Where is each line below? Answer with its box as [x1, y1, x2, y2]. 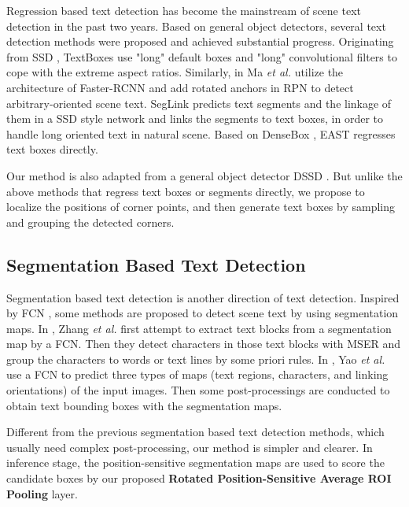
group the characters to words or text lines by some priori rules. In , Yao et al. [6, 350, 385, 367]
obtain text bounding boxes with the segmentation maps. [6, 397, 282, 413]
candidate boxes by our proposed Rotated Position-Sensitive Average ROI [6, 470, 392, 487]
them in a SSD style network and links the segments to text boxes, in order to [6, 110, 383, 127]
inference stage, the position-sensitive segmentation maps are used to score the [6, 454, 385, 471]
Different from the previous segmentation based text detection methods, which [6, 424, 385, 440]
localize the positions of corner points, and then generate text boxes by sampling [6, 198, 396, 215]
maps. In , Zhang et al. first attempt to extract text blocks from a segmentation [6, 320, 392, 336]
